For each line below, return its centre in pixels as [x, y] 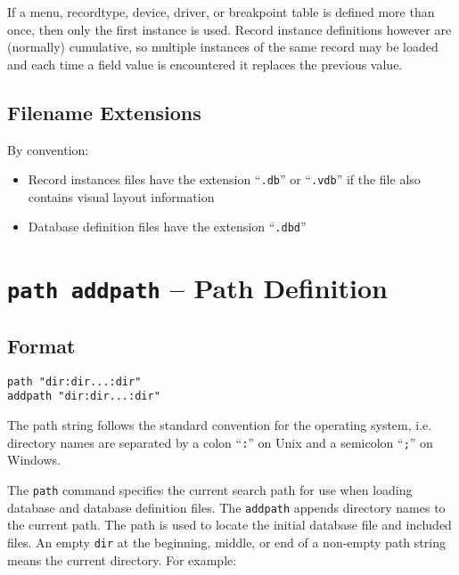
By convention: [48, 149]
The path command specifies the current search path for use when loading [210, 489]
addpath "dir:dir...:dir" [84, 397]
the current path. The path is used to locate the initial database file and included [229, 525]
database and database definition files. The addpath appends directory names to [226, 507]
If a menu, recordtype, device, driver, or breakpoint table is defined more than [221, 12]
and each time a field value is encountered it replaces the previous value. [205, 64]
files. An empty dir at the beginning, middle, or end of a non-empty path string [226, 542]
